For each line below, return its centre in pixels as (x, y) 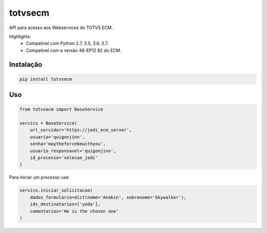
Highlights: (20, 36)
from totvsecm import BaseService (61, 109)
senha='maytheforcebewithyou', (68, 144)
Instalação (26, 64)
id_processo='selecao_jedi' (64, 158)
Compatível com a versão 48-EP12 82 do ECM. (74, 50)
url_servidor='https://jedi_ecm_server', (81, 130)
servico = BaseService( (48, 123)
